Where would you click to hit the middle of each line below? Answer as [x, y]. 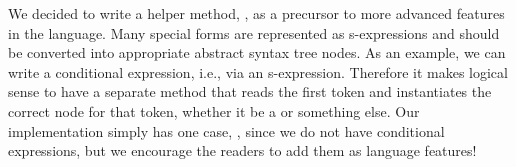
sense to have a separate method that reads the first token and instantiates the [250, 91]
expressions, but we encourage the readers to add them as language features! [242, 150]
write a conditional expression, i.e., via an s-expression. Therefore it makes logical [258, 71]
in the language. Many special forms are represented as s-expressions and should [254, 32]
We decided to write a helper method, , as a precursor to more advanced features [256, 13]
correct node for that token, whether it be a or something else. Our [214, 110]
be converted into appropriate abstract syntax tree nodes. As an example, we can [257, 52]
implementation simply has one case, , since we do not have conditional [226, 130]
